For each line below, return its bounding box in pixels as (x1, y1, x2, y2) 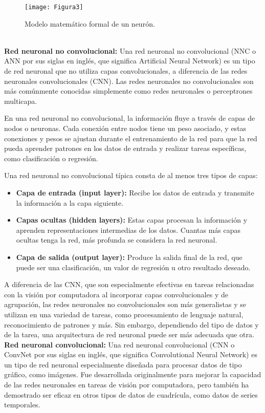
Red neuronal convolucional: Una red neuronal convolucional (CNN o (4, 339, 235, 350)
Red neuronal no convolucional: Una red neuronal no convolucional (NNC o (4, 45, 256, 56)
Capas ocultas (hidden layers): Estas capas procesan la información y (16, 214, 248, 225)
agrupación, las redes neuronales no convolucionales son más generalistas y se (4, 299, 246, 310)
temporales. (4, 399, 40, 410)
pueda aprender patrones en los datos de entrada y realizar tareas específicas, (4, 143, 247, 154)
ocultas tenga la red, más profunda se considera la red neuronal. (16, 234, 217, 245)
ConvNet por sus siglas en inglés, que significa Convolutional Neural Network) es (4, 349, 257, 360)
